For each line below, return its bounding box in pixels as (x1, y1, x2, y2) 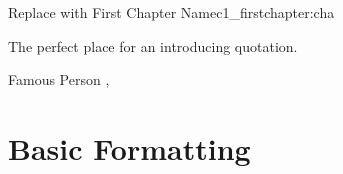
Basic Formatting (8, 127, 251, 168)
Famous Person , (8, 69, 110, 90)
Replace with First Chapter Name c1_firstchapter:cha (8, 2, 335, 22)
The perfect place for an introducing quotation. (8, 35, 298, 56)
